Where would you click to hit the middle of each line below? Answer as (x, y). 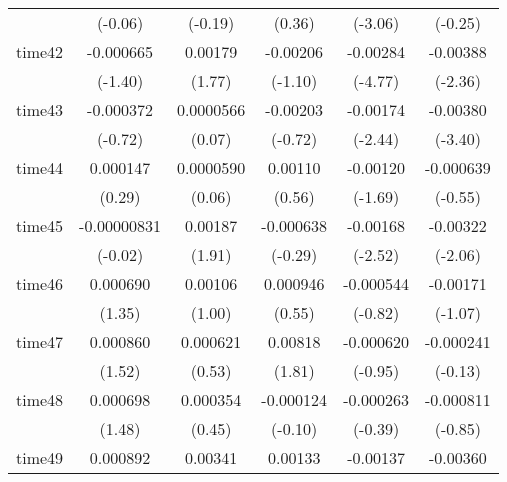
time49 (40, 457)
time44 (40, 167)
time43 (40, 109)
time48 (40, 399)
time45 (40, 225)
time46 (40, 283)
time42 (40, 51)
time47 (40, 341)
